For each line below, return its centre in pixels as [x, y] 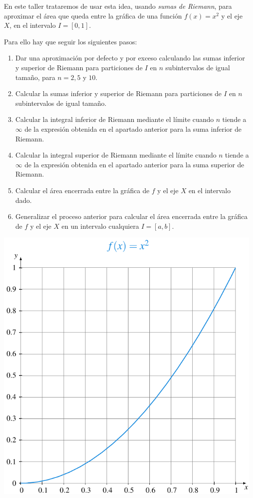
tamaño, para [35, 77]
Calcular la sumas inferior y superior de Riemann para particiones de [118, 93]
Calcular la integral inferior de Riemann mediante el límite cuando [115, 119]
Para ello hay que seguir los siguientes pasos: [71, 41]
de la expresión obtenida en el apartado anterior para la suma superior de [134, 164]
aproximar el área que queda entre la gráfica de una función [93, 15]
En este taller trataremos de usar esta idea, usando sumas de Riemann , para [118, 6]
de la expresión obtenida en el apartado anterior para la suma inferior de [133, 129]
